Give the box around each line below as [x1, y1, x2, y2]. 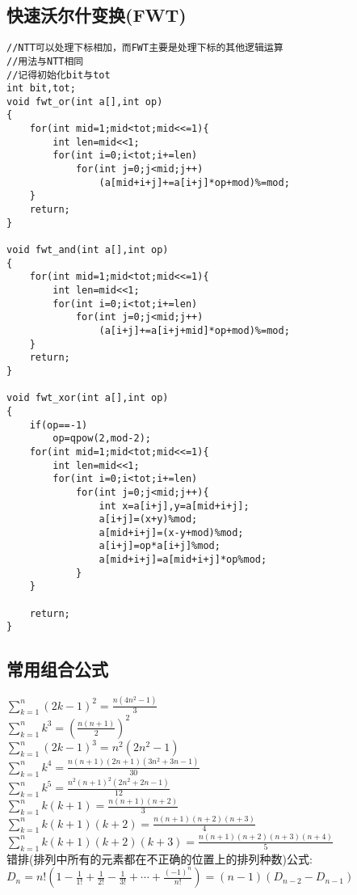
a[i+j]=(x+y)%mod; [99, 513, 198, 526]
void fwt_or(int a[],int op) [6, 95, 163, 108]
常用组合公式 [6, 656, 108, 682]
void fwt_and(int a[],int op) [6, 244, 169, 256]
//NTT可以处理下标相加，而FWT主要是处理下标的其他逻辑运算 [6, 42, 283, 54]
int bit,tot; [6, 82, 76, 95]
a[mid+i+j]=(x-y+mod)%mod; [99, 526, 244, 538]
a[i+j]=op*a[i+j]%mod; [99, 540, 220, 552]
